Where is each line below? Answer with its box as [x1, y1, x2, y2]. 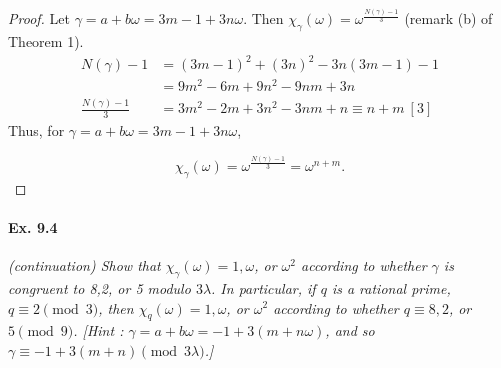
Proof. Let [8, 8, 70, 29]
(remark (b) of [404, 8, 493, 29]
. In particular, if [211, 277, 316, 298]
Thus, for [8, 120, 65, 141]
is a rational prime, [331, 277, 451, 298]
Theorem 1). [8, 30, 84, 51]
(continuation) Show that [8, 255, 161, 276]
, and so [325, 320, 375, 341]
